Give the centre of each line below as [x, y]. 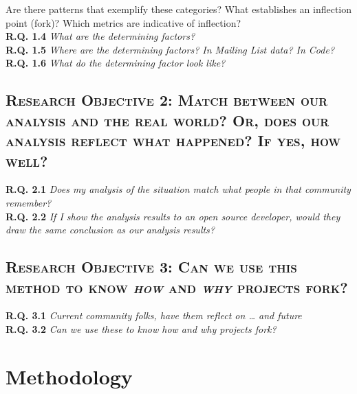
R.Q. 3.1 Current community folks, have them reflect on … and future [154, 315]
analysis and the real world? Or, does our [167, 120]
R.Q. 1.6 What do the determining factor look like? [116, 63]
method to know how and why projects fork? [177, 287]
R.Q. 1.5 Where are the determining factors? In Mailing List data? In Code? [170, 49]
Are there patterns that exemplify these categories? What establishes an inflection [179, 9]
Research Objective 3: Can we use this [151, 267]
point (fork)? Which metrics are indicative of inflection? [123, 22]
